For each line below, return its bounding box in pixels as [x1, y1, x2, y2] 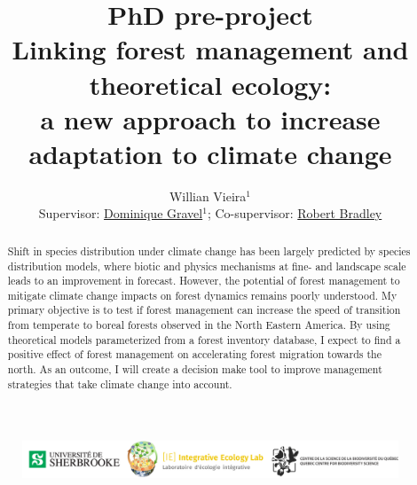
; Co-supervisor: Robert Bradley [207, 204, 382, 223]
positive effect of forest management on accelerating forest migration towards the [7, 347, 382, 362]
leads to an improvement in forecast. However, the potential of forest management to [7, 273, 400, 288]
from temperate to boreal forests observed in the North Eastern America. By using [7, 317, 390, 332]
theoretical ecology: [89, 66, 332, 102]
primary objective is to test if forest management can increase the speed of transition [7, 302, 401, 317]
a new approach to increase [40, 100, 381, 137]
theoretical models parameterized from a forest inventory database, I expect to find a [7, 332, 401, 347]
